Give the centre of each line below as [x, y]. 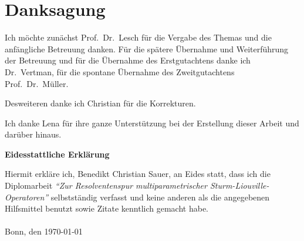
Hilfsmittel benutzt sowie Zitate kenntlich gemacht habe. [107, 208]
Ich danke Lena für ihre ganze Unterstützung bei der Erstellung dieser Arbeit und [152, 123]
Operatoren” [27, 197]
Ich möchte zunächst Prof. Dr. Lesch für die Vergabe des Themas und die [138, 37]
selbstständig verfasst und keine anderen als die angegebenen [160, 197]
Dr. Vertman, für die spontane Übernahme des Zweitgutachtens [120, 71]
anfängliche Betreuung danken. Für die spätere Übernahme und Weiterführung [147, 48]
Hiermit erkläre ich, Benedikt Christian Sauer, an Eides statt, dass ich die [138, 174]
